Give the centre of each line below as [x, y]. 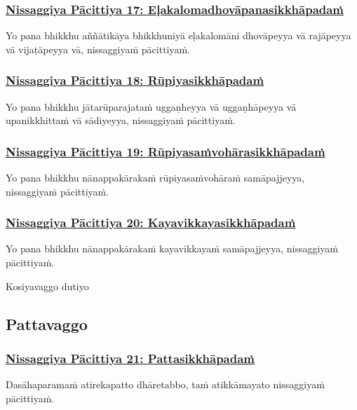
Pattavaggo [47, 323]
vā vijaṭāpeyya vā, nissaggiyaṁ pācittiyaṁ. [98, 49]
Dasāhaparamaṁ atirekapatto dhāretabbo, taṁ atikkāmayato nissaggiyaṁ [165, 384]
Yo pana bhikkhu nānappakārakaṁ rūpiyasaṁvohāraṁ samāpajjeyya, [155, 178]
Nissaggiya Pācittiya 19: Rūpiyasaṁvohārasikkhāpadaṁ [166, 151]
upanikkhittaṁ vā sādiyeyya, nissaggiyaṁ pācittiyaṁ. [121, 120]
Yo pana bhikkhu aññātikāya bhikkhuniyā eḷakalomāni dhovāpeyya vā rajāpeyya [178, 35]
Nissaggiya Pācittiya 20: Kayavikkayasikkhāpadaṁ [151, 223]
